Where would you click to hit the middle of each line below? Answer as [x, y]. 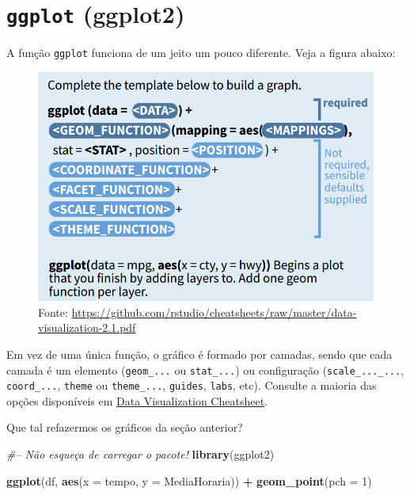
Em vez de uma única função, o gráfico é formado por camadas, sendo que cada [199, 354]
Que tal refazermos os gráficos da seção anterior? [125, 427]
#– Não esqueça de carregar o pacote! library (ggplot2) [140, 454]
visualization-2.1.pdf [87, 327]
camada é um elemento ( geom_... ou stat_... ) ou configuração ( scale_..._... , [205, 369]
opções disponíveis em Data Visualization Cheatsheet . [137, 400]
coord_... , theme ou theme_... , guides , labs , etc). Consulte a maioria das [192, 385]
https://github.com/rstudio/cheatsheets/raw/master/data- [214, 312]
